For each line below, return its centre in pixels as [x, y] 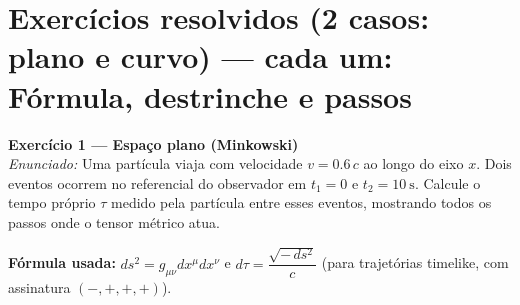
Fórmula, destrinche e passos [210, 95]
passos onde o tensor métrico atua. [114, 221]
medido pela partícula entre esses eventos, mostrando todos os [301, 202]
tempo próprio [52, 202]
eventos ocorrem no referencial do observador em [157, 182]
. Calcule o [447, 182]
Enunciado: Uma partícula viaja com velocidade [155, 163]
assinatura [39, 287]
